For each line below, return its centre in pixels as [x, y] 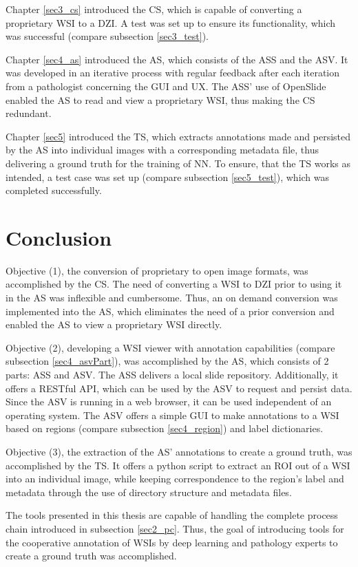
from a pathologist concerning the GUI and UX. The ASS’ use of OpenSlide [166, 86]
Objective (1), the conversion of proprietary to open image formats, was [157, 270]
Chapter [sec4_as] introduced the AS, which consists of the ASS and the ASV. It [177, 59]
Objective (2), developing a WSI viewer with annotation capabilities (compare [170, 347]
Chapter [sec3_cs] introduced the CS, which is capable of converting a [154, 9]
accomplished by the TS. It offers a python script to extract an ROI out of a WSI [178, 465]
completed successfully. [54, 190]
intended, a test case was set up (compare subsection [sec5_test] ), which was [168, 176]
